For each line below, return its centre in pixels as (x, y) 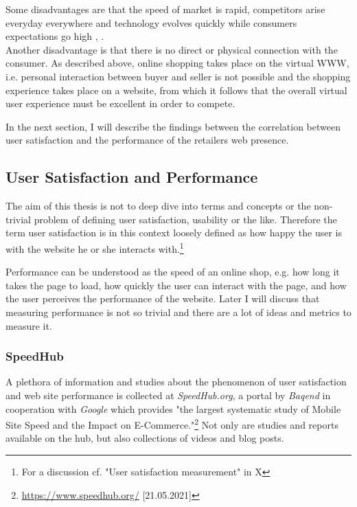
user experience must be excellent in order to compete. (120, 103)
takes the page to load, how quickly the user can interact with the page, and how (176, 285)
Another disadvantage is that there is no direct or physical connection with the (172, 49)
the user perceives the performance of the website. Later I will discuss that (163, 298)
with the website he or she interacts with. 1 (95, 247)
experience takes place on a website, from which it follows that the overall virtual (176, 90)
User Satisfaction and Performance (132, 177)
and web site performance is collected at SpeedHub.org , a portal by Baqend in (168, 395)
